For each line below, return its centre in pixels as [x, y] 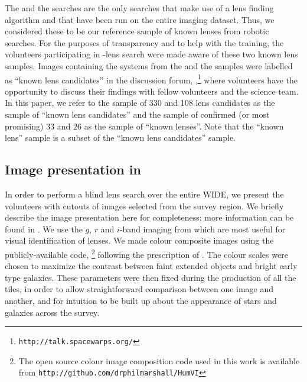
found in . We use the [44, 229]
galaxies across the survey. [52, 312]
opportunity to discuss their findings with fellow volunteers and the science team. [152, 91]
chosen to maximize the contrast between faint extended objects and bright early [151, 266]
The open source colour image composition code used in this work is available [159, 360]
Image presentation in [73, 169]
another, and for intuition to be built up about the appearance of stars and [141, 300]
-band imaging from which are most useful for [203, 229]
